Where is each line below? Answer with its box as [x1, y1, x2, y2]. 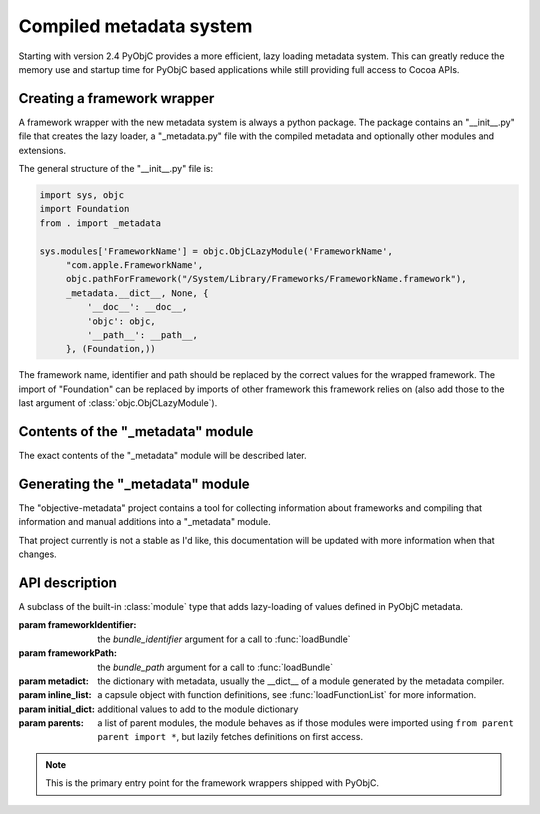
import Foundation [39, 203, 130, 215]
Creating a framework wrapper [18, 90, 215, 107]
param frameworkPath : [18, 647, 117, 659]
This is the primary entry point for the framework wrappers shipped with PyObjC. [45, 777, 380, 789]
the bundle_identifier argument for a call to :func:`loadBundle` [97, 633, 351, 645]
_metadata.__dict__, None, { [65, 287, 209, 299]
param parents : [18, 717, 84, 729]
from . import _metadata [39, 217, 162, 229]
